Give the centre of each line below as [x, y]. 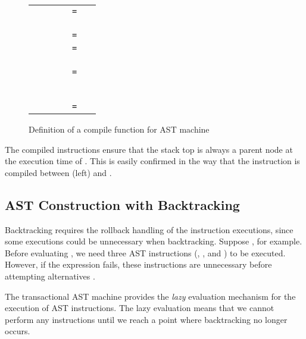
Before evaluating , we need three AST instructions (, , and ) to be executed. [145, 252]
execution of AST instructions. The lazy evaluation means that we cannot [140, 308]
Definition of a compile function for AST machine [119, 129]
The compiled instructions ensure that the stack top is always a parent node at [149, 149]
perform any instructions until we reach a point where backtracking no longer [146, 319]
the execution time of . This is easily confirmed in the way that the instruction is [152, 161]
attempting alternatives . [50, 276]
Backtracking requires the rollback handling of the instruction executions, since [149, 229]
